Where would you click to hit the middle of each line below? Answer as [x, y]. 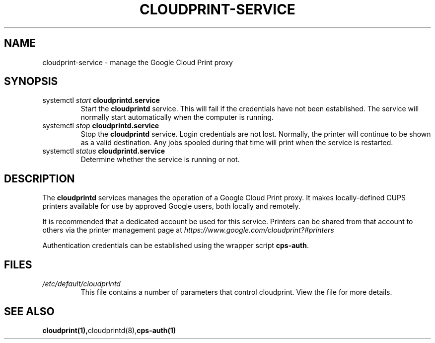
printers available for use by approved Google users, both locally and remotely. [171, 206]
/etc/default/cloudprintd [81, 284]
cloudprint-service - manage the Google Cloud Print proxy [138, 62]
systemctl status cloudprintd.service [104, 151]
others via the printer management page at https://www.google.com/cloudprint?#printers [188, 230]
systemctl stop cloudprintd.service [101, 126]
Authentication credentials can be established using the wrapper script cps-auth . [176, 246]
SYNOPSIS [31, 82]
